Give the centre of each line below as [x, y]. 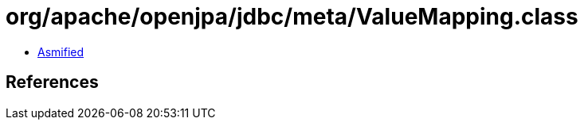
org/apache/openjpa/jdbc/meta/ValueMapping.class [292, 17]
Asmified [61, 52]
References [52, 82]
